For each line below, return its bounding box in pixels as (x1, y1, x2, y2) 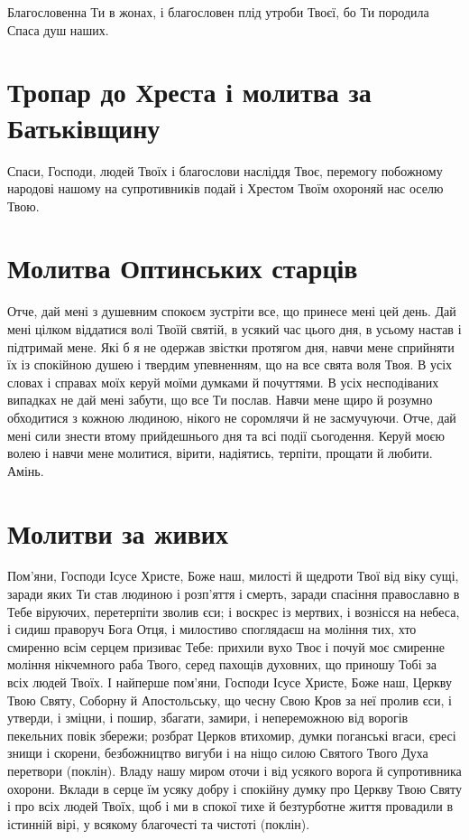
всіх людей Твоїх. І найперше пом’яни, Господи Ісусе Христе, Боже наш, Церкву (7, 673, 452, 692)
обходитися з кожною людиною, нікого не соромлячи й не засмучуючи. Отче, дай (7, 407, 456, 426)
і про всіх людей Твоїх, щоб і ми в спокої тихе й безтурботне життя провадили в (7, 797, 454, 816)
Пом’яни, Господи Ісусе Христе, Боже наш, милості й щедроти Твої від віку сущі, (7, 566, 459, 585)
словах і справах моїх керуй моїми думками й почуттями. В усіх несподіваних (7, 372, 439, 391)
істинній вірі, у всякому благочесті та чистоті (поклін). (7, 814, 310, 833)
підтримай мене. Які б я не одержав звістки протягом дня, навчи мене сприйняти (7, 337, 455, 356)
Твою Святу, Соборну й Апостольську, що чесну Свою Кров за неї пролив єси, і (7, 690, 452, 709)
